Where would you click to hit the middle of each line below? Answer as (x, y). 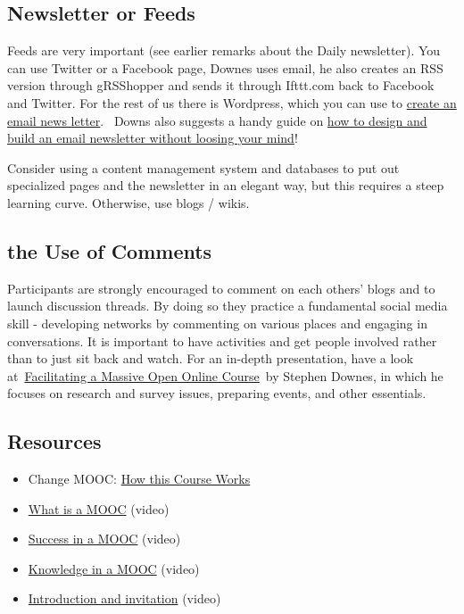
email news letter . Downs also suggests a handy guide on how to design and (217, 120)
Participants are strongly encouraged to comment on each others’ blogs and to (221, 288)
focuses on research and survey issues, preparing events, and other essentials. (217, 393)
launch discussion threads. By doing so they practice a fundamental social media (228, 306)
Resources (54, 441)
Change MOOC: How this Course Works (139, 479)
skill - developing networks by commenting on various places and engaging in (217, 323)
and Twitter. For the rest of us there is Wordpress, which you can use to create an (232, 102)
